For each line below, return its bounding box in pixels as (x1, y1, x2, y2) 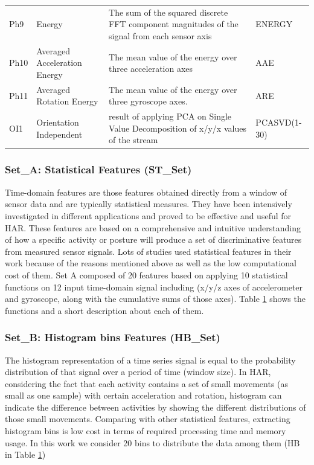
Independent (36, 127, 83, 140)
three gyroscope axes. (109, 95, 188, 107)
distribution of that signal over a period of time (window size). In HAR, (5, 365, 271, 378)
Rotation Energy (36, 95, 98, 107)
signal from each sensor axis (109, 29, 212, 42)
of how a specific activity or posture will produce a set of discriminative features (5, 233, 302, 246)
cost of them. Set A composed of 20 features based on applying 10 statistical (5, 268, 288, 281)
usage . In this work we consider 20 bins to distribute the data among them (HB (5, 436, 300, 449)
